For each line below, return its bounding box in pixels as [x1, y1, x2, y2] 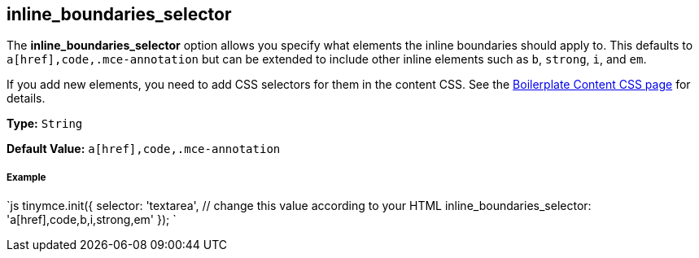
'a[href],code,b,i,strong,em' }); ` [7, 212, 177, 227]
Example [7, 171, 46, 183]
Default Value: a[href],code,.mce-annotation [7, 142, 281, 156]
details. [7, 91, 46, 106]
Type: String [7, 116, 83, 131]
